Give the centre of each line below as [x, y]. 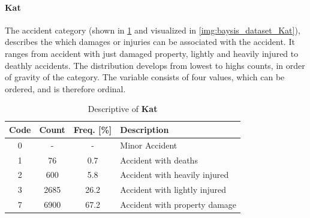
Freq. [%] [93, 129]
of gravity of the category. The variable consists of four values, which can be [145, 77]
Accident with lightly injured [173, 190]
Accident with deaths [159, 160]
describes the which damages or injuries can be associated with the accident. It [150, 42]
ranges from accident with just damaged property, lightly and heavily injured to [152, 53]
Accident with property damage [178, 205]
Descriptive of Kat [123, 109]
